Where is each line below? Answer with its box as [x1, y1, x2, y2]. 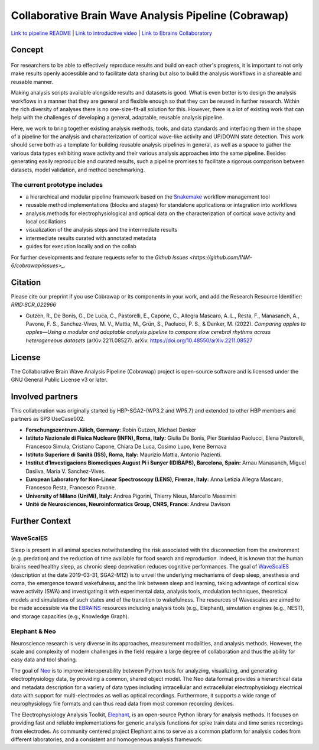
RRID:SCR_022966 [11, 301, 56, 309]
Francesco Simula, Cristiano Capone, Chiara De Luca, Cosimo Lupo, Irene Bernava [25, 443, 227, 450]
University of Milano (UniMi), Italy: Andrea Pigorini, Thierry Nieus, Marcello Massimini [25, 492, 237, 499]
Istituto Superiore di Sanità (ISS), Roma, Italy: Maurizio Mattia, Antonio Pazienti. [25, 451, 222, 458]
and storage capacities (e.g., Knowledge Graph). [11, 612, 129, 620]
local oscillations [25, 217, 66, 225]
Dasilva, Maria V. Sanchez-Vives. [25, 467, 106, 475]
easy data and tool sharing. [11, 656, 77, 663]
